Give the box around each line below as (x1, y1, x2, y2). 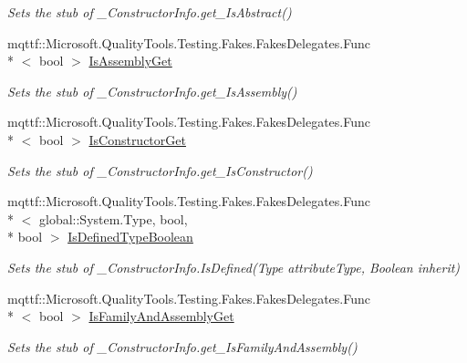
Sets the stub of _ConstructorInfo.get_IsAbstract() (7, 3, 292, 21)
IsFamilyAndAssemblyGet (88, 306, 234, 326)
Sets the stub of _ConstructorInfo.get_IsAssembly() (7, 81, 297, 100)
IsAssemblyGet (88, 51, 172, 70)
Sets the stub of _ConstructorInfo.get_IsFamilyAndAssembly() (7, 337, 358, 356)
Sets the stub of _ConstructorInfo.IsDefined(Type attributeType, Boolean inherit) (7, 257, 461, 276)
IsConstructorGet (88, 130, 186, 149)
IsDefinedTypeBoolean (67, 227, 193, 246)
